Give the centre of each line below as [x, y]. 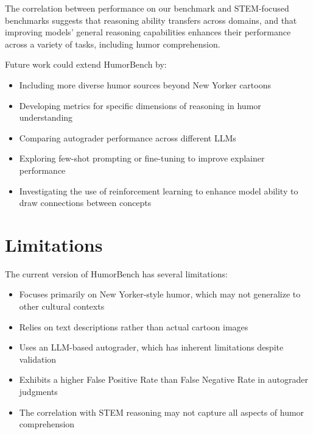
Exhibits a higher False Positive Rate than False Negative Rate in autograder [164, 379]
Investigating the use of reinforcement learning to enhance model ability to [159, 190]
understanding [46, 117]
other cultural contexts [62, 306]
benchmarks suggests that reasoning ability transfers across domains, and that [151, 20]
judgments [38, 391]
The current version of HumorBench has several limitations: [116, 273]
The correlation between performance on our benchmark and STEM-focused [147, 8]
